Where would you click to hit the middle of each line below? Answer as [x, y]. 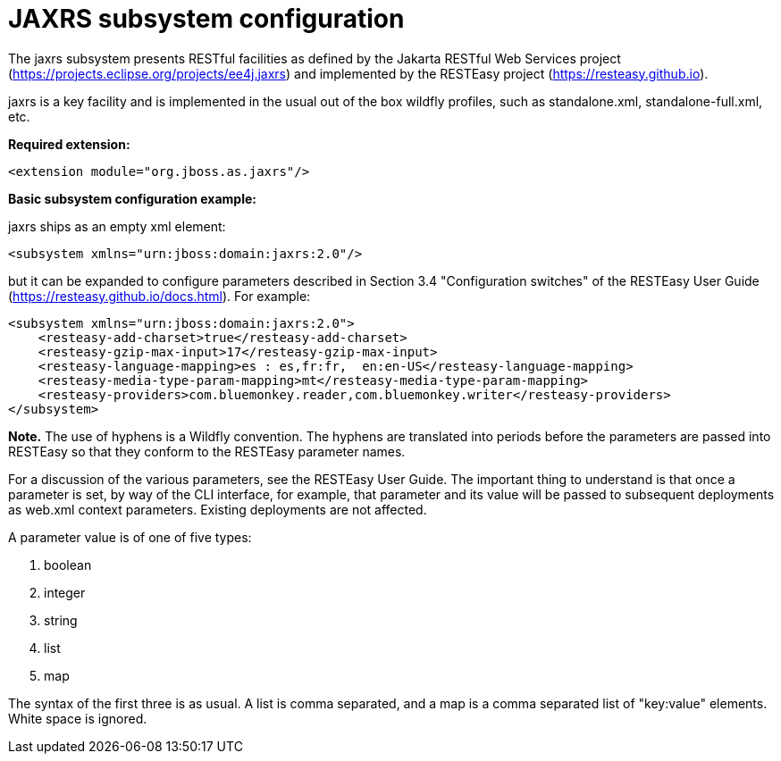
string [61, 620]
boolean [68, 564]
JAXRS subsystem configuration [206, 19]
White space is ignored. [78, 718]
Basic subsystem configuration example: [132, 198]
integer [65, 592]
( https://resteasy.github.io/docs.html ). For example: [160, 296]
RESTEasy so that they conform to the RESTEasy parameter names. [207, 451]
